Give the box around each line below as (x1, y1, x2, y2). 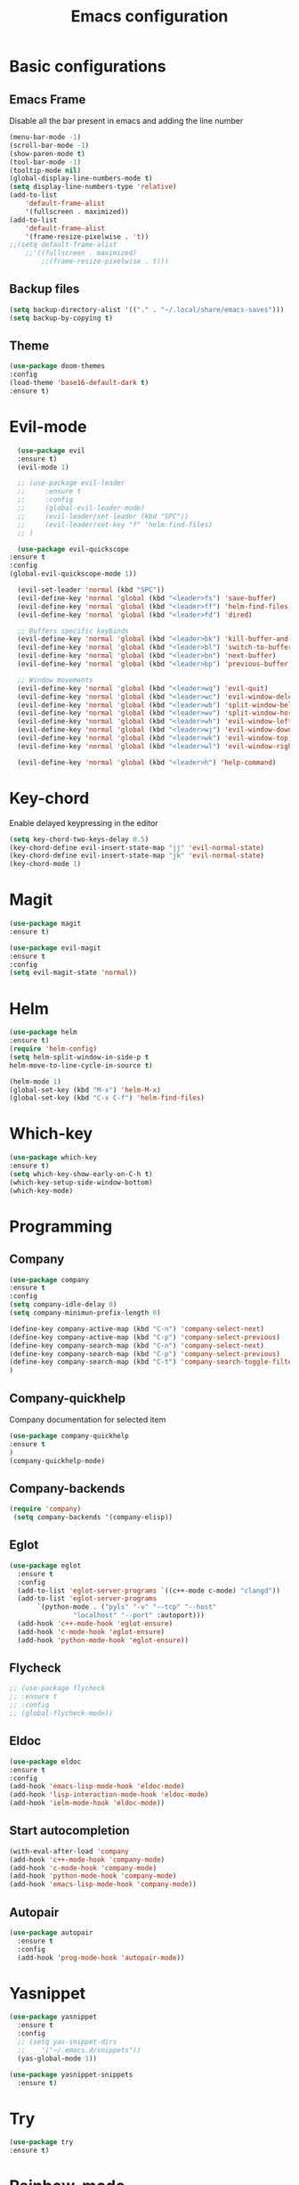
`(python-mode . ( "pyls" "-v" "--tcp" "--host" (36, 1602, 217, 1612)
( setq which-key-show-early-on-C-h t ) (9, 1169, 153, 1178)
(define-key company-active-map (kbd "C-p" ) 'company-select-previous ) (9, 1332, 280, 1342)
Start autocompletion (9, 1823, 131, 1838)
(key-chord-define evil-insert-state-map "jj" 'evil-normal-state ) (9, 843, 265, 852)
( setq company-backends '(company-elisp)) (12, 1513, 174, 1522)
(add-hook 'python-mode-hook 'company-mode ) (9, 1871, 177, 1881)
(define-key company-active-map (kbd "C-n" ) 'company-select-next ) (9, 1324, 265, 1333)
